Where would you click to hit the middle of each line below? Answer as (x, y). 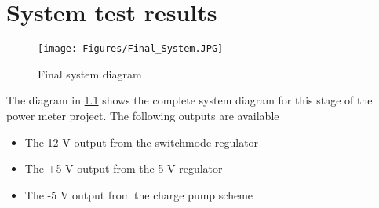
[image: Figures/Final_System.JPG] (131, 49)
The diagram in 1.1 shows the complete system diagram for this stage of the (189, 100)
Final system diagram (90, 73)
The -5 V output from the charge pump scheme (139, 194)
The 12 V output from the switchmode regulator (142, 142)
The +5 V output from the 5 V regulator (124, 168)
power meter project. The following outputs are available (143, 115)
